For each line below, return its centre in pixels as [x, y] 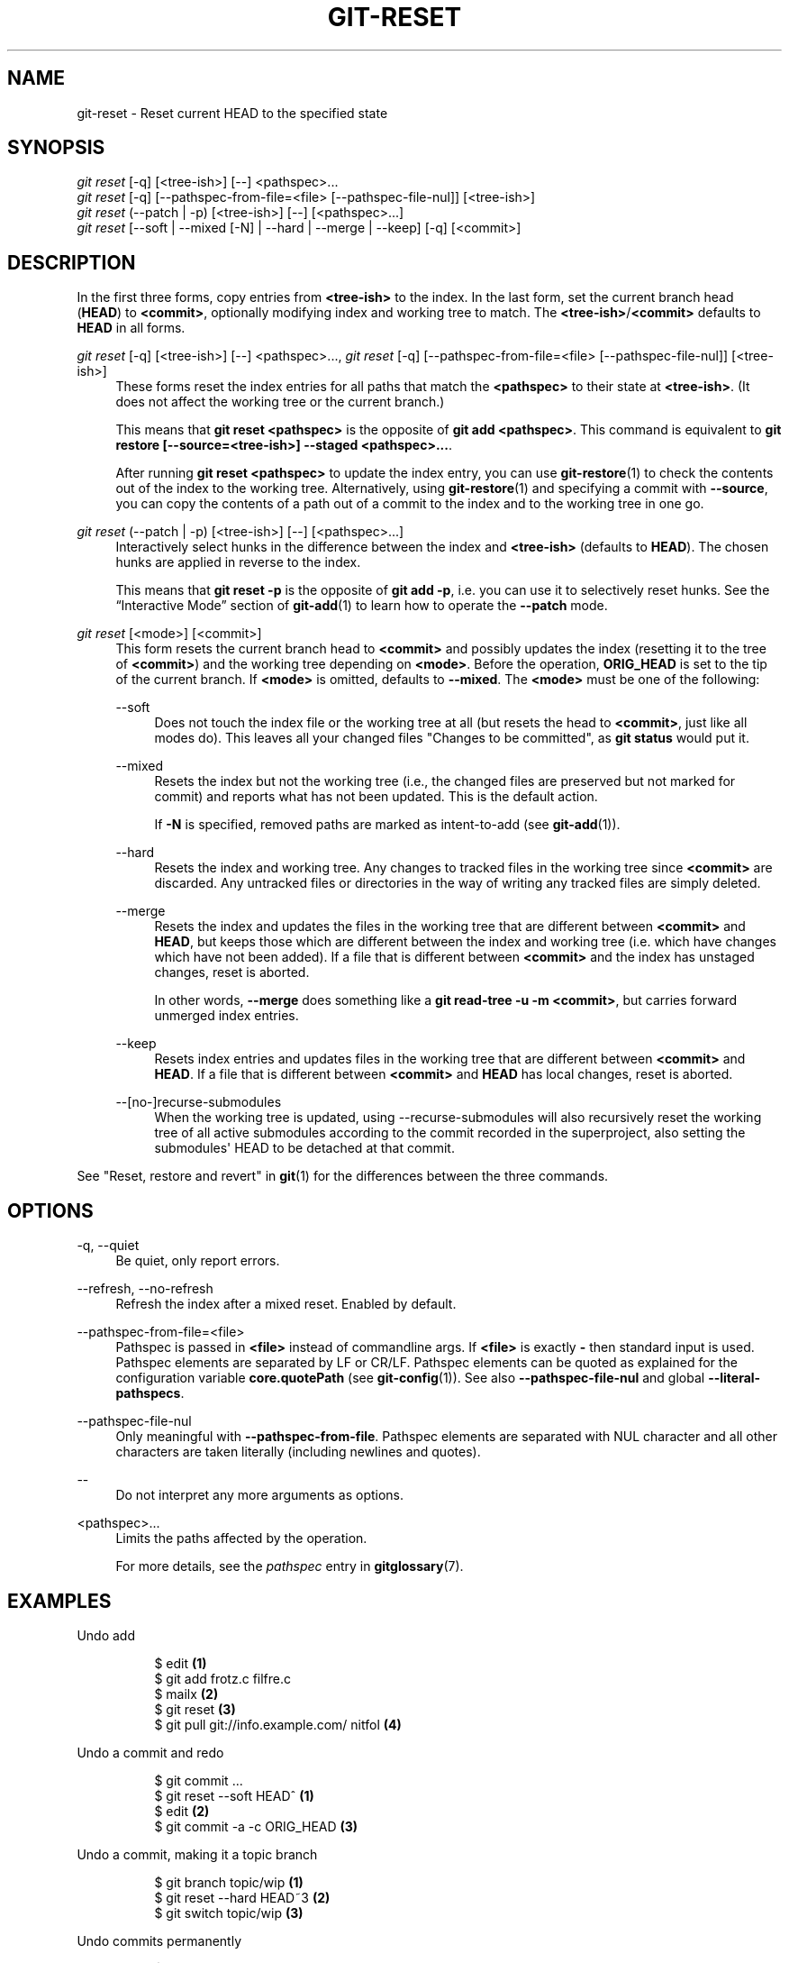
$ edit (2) [182, 1811]
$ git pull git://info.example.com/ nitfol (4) [278, 1724]
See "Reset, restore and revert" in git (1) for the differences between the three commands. [343, 1176]
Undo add [106, 1635]
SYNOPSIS [56, 148]
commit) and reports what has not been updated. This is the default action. [376, 797]
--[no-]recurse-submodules [199, 1102]
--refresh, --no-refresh [145, 1289]
